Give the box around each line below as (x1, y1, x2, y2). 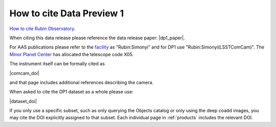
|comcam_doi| (9, 70, 39, 76)
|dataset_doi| (9, 98, 37, 104)
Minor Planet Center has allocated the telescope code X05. (9, 51, 134, 57)
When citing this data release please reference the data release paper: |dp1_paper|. (9, 35, 185, 41)
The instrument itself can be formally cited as (9, 61, 105, 67)
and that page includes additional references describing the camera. (9, 79, 154, 85)
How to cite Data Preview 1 (9, 8, 124, 19)
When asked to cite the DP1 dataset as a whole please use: (9, 89, 134, 95)
